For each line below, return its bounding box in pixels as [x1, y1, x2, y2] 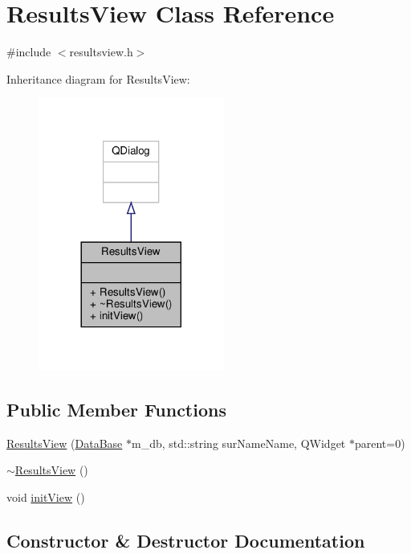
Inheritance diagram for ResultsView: [6, 70, 190, 87]
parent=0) [354, 434, 405, 451]
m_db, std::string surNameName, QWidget [131, 434, 346, 451]
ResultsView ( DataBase [6, 434, 123, 451]
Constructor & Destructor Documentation [6, 527, 365, 552]
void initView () [6, 488, 85, 505]
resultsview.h [69, 43, 133, 60]
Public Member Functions [6, 396, 226, 421]
